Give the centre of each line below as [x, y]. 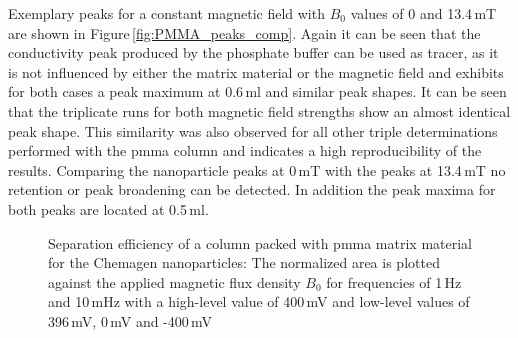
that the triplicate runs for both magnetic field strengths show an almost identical [259, 110]
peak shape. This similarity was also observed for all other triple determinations [253, 130]
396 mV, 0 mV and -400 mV [130, 320]
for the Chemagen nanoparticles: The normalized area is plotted [244, 262]
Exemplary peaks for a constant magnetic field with [166, 13]
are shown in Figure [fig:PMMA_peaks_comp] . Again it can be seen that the [244, 32]
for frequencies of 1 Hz [394, 281]
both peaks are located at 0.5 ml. [108, 208]
